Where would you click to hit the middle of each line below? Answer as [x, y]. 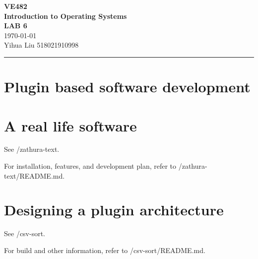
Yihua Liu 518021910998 [41, 45]
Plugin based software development [127, 87]
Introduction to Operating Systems [65, 16]
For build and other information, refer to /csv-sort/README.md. [105, 250]
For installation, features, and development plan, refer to [90, 166]
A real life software [70, 125]
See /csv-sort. [25, 233]
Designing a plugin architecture [114, 210]
